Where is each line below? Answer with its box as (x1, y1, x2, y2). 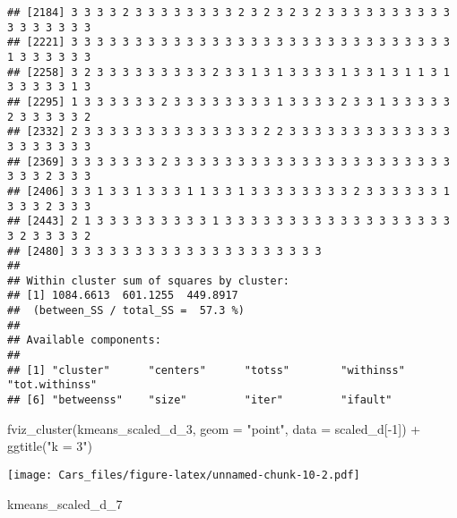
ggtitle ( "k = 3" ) (7, 437, 92, 455)
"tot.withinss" (7, 378, 98, 392)
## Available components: (7, 334, 161, 347)
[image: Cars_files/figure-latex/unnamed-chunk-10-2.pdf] (7, 468, 360, 481)
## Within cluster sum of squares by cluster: (7, 274, 289, 287)
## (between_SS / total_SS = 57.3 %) (7, 304, 245, 318)
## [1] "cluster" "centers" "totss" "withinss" (7, 363, 405, 377)
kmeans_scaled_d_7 (7, 494, 123, 513)
